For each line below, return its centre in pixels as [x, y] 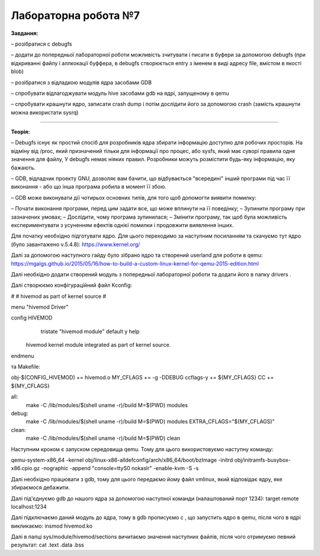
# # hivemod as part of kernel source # [59, 296]
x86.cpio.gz [25, 468]
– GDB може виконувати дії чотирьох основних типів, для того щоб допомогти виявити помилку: [134, 197]
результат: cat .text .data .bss [47, 545]
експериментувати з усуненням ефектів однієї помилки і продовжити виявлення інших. [122, 225]
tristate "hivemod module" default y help [90, 331]
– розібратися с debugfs [41, 44]
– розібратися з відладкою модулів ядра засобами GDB [81, 82]
